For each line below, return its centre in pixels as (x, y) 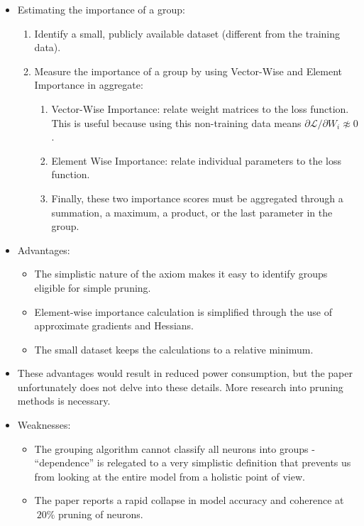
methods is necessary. (64, 401)
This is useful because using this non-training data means (176, 122)
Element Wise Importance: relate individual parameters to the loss (196, 160)
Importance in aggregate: (89, 85)
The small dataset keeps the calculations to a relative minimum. (174, 349)
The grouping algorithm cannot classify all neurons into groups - (175, 448)
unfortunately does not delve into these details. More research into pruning (180, 387)
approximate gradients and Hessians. (114, 325)
